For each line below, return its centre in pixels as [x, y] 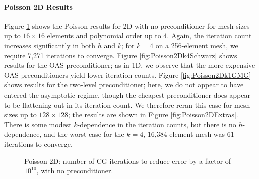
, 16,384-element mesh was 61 [189, 134]
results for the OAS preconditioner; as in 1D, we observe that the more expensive [130, 65]
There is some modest [38, 124]
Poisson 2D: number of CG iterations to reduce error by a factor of [128, 161]
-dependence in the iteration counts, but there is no [157, 124]
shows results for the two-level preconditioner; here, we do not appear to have [124, 85]
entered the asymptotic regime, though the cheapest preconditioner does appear [127, 94]
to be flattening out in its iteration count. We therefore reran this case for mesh [127, 104]
